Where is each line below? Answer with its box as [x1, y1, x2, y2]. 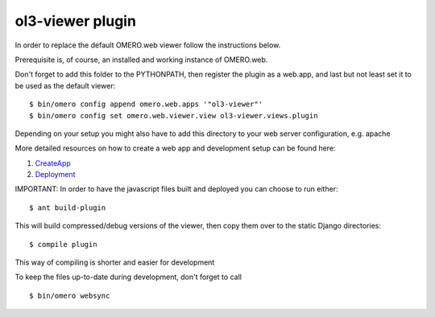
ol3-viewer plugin [14, 12, 137, 30]
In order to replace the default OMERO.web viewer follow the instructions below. [14, 40, 281, 50]
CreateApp [35, 158, 72, 168]
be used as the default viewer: [14, 80, 116, 90]
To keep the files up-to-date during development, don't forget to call [14, 272, 242, 282]
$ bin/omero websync [29, 290, 110, 300]
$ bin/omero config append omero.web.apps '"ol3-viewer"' [29, 100, 263, 109]
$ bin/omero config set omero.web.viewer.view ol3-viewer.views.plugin [29, 111, 318, 120]
